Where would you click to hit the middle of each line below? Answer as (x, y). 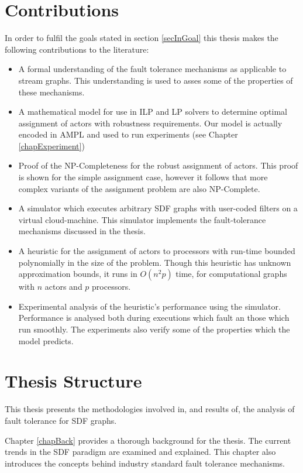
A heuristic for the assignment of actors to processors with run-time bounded (157, 251)
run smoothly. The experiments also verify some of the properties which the (154, 329)
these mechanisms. (51, 92)
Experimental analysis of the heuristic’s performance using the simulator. (149, 306)
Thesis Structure (73, 381)
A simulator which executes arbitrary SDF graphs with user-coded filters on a (158, 208)
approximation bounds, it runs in (78, 274)
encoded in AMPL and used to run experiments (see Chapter (128, 134)
